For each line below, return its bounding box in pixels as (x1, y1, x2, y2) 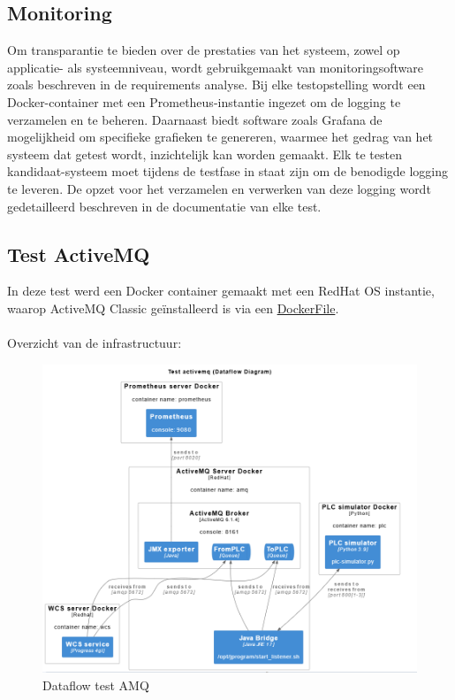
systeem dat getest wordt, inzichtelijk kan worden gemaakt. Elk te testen (7, 144, 402, 163)
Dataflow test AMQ (42, 675, 149, 694)
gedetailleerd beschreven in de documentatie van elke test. (7, 196, 322, 215)
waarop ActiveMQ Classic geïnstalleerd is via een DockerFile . (7, 298, 339, 317)
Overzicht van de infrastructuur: (7, 334, 182, 352)
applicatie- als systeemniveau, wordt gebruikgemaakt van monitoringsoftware (7, 58, 424, 76)
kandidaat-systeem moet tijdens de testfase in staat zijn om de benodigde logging (7, 162, 448, 181)
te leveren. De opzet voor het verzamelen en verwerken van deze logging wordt (7, 179, 431, 197)
